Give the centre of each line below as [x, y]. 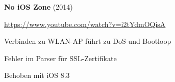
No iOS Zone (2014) [39, 7]
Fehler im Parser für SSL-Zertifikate [60, 58]
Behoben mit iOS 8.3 [37, 75]
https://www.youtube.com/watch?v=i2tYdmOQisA [85, 24]
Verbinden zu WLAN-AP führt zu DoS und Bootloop [88, 41]
